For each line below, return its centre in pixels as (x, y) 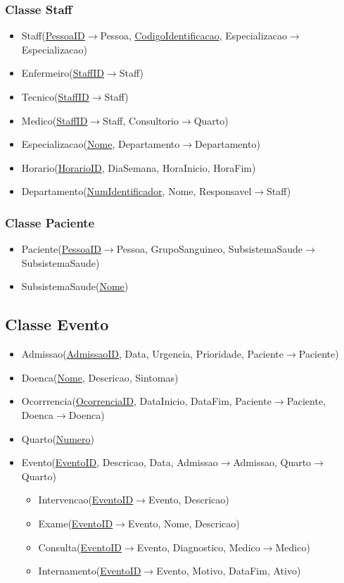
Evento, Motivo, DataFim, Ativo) (229, 571)
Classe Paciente (50, 222)
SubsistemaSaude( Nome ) (75, 286)
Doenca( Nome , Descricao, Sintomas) (100, 377)
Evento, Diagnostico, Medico (198, 547)
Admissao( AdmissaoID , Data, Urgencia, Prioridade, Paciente (153, 354)
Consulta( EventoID (80, 547)
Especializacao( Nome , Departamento (101, 144)
